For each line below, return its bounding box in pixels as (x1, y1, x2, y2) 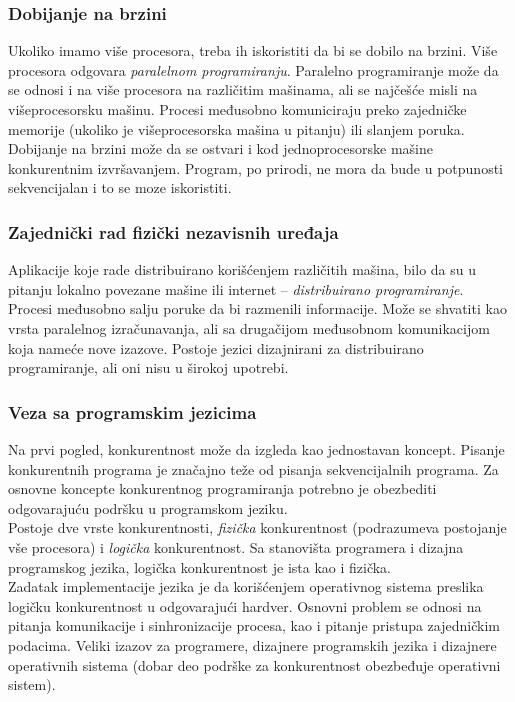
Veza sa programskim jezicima (8, 399, 257, 424)
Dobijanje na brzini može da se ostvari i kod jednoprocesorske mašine (8, 138, 433, 159)
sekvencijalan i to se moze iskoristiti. (8, 177, 232, 198)
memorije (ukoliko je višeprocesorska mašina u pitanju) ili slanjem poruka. (8, 118, 465, 139)
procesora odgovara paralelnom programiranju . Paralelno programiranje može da (8, 59, 499, 80)
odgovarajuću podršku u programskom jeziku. (8, 497, 288, 518)
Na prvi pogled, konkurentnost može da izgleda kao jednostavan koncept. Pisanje (8, 438, 505, 459)
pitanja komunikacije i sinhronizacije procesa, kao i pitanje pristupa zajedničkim (8, 615, 500, 636)
